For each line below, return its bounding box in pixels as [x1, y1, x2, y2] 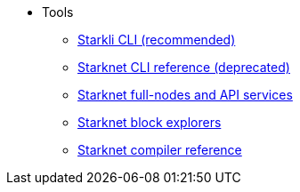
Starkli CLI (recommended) [77, 32, 236, 47]
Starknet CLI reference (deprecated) [77, 60, 290, 75]
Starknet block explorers [77, 115, 222, 130]
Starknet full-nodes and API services [77, 87, 293, 102]
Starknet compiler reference [77, 142, 242, 157]
